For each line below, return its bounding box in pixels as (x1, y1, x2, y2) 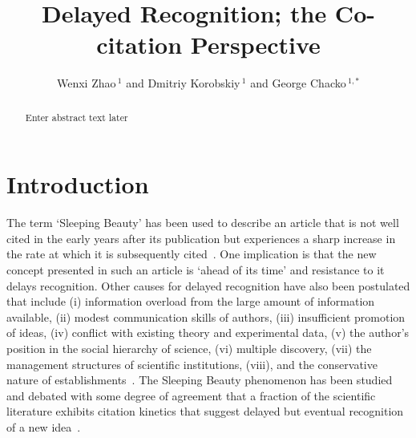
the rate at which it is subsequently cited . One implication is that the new (6, 245, 377, 262)
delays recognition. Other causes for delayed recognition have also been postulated (6, 277, 410, 294)
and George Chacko (250, 75, 346, 91)
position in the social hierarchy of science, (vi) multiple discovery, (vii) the (6, 340, 372, 357)
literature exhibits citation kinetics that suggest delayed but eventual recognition (6, 403, 404, 420)
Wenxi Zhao (56, 75, 116, 91)
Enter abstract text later (25, 110, 128, 124)
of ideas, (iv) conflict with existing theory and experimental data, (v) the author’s (6, 324, 410, 341)
